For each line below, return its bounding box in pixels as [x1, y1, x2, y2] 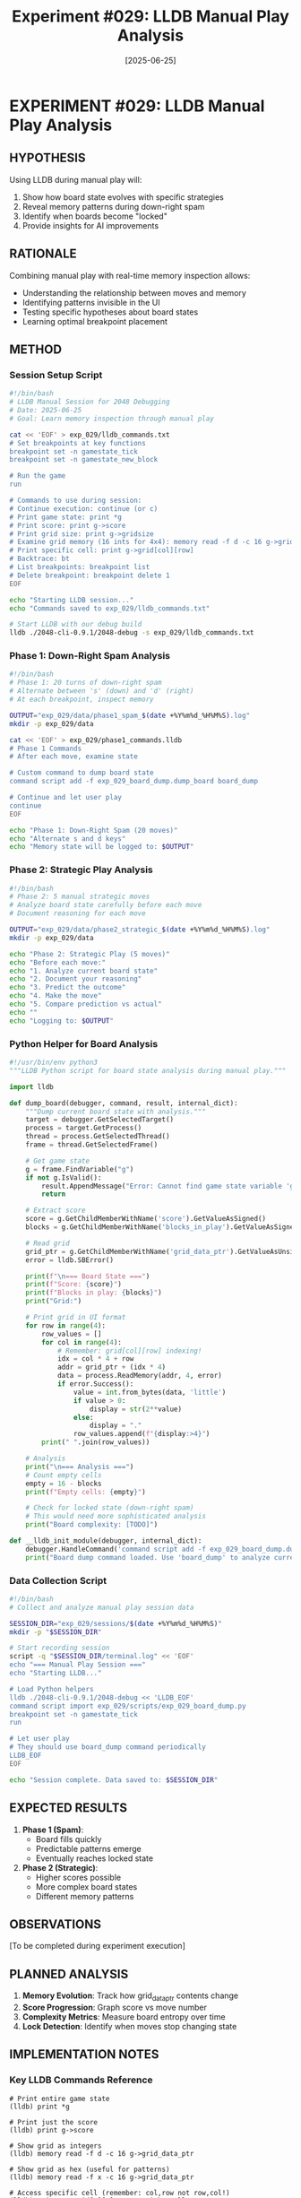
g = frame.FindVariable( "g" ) [25, 1164, 134, 1173]
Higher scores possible [35, 1872, 122, 1882]
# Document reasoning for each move [9, 909, 146, 918]
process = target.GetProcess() [25, 1123, 142, 1133]
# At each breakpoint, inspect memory [9, 695, 154, 705]
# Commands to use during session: [9, 496, 142, 505]
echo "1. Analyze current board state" [9, 966, 159, 975]
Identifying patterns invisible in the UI [21, 297, 160, 307]
